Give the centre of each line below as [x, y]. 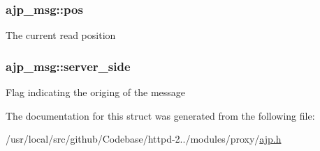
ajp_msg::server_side [68, 66]
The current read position [61, 35]
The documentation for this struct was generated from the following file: [160, 115]
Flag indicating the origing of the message [96, 92]
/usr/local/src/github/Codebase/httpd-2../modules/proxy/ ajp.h [144, 139]
